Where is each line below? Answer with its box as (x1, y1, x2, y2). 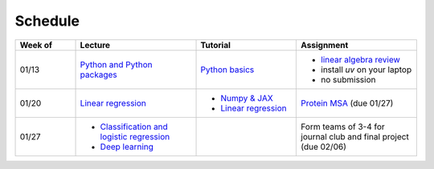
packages (80, 69, 118, 80)
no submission (321, 74, 376, 85)
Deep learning (100, 141, 154, 152)
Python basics (200, 64, 255, 75)
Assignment (301, 39, 349, 50)
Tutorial (200, 39, 231, 50)
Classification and (100, 121, 168, 132)
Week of (19, 39, 52, 50)
